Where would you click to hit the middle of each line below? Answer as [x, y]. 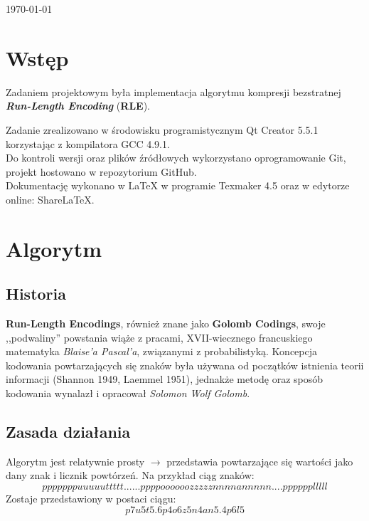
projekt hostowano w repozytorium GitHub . [101, 171]
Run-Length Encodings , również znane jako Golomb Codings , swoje [166, 323]
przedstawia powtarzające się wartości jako [260, 461]
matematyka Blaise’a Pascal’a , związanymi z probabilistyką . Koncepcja [161, 351]
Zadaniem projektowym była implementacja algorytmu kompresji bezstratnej [173, 91]
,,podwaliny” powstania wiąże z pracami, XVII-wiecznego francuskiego [159, 337]
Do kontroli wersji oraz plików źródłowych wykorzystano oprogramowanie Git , [176, 158]
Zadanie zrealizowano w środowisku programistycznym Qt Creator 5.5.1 [162, 129]
